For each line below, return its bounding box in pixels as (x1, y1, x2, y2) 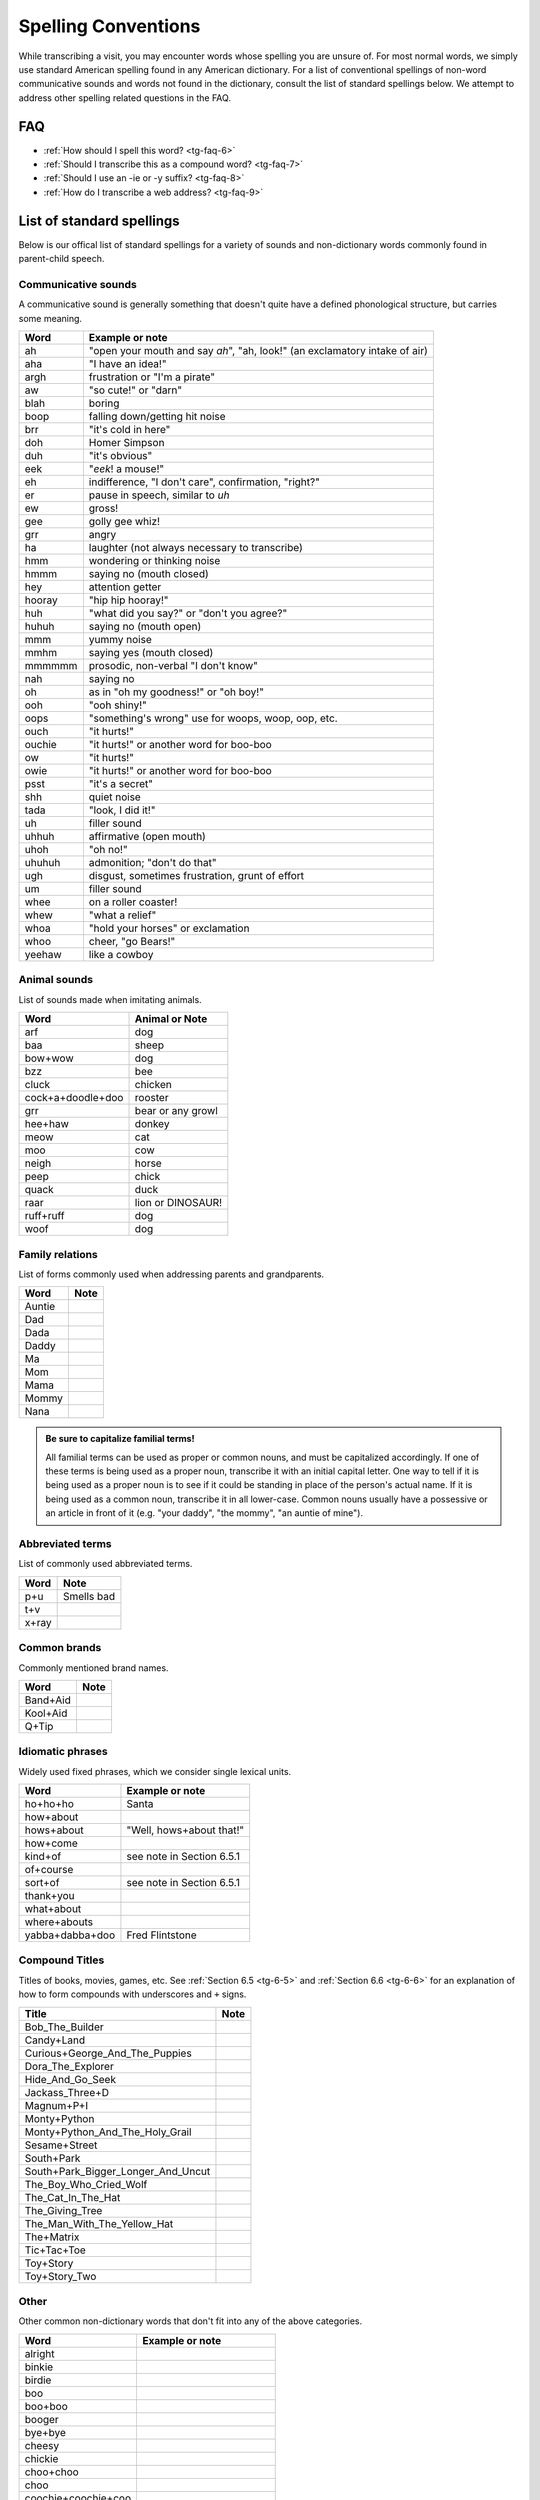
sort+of (24, 1876, 60, 1890)
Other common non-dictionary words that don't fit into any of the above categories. (18, 2315, 363, 2327)
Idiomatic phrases (18, 1745, 109, 1759)
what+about (24, 1902, 82, 1916)
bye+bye (24, 2425, 67, 2439)
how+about (24, 1810, 79, 1824)
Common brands (18, 1641, 102, 1655)
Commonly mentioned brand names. (18, 1661, 169, 1674)
